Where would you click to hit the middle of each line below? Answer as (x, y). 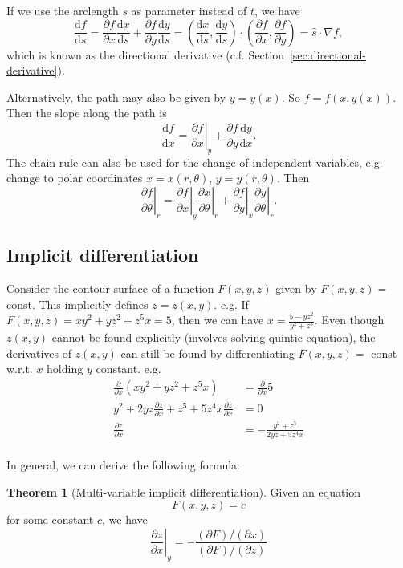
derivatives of (39, 353)
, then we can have (218, 320)
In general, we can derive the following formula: (124, 465)
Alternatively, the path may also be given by (116, 97)
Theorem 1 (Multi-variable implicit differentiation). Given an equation (184, 491)
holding (65, 369)
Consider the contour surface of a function (110, 288)
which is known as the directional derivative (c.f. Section (145, 54)
